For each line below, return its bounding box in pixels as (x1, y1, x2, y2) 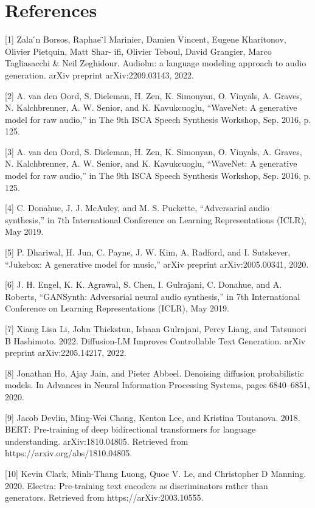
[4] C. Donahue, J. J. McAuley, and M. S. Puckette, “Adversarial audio (5, 201, 269, 214)
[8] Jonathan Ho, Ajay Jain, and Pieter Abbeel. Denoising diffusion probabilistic (5, 366, 304, 379)
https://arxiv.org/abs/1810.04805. (5, 447, 133, 459)
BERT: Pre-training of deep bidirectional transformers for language (5, 423, 256, 436)
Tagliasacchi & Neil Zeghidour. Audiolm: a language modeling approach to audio (5, 57, 306, 69)
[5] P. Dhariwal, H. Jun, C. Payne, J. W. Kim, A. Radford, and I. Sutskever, (5, 246, 291, 259)
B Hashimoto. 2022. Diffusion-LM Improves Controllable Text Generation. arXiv (5, 334, 306, 347)
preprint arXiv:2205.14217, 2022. (5, 346, 126, 359)
